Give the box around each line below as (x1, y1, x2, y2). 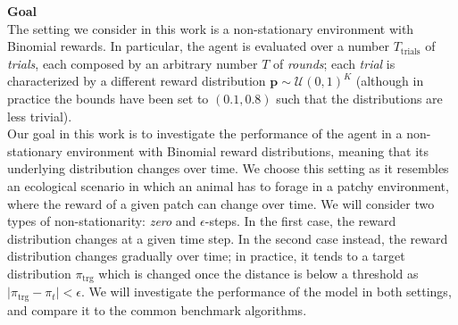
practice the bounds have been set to (7, 88, 209, 107)
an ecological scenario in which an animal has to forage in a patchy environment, (7, 176, 449, 195)
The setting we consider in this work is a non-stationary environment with (7, 19, 414, 37)
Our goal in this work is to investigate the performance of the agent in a (7, 124, 403, 143)
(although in (355, 71, 424, 90)
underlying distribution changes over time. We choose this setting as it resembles (7, 159, 449, 178)
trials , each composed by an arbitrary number (7, 54, 258, 72)
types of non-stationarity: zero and (7, 212, 196, 230)
